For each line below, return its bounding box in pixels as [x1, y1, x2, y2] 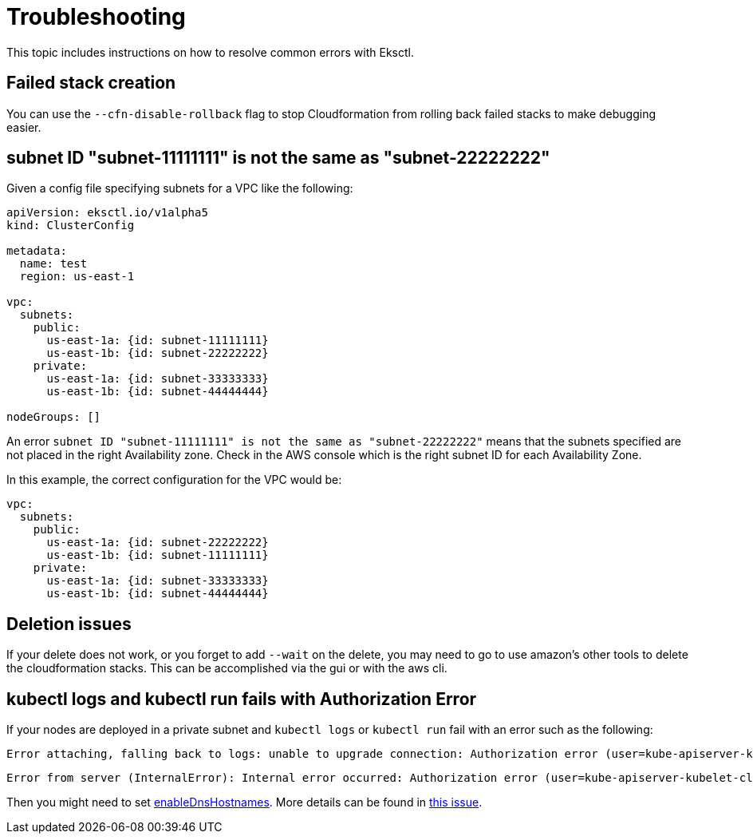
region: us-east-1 [19, 270, 135, 283]
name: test [19, 257, 88, 271]
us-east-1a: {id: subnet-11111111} [46, 334, 269, 347]
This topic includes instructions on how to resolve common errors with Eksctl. [6, 45, 414, 59]
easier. [6, 120, 41, 134]
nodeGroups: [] [6, 410, 101, 424]
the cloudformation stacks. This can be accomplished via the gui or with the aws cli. [6, 661, 447, 676]
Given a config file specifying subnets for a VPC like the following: [6, 181, 353, 196]
